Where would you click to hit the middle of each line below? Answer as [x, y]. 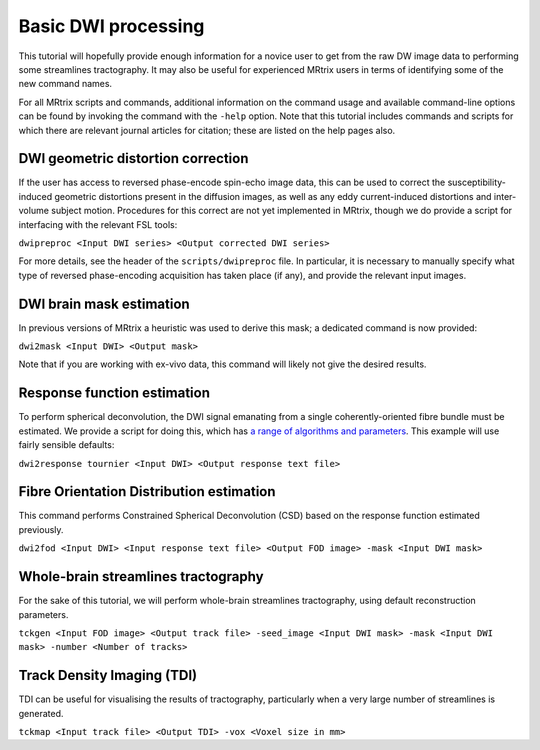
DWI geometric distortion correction [133, 158]
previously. [41, 529]
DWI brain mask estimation [104, 303]
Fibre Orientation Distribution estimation [147, 491]
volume [34, 211]
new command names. [65, 84]
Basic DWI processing [111, 26]
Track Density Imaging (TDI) [108, 675]
